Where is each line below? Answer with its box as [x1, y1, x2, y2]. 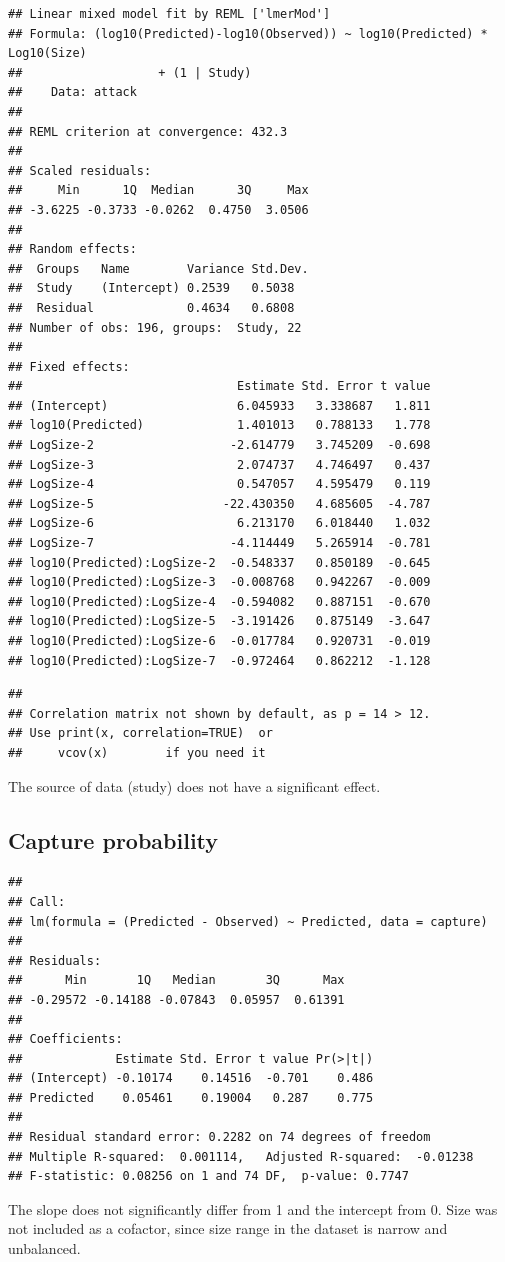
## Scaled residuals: [8, 163, 152, 178]
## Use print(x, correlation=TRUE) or [8, 726, 273, 741]
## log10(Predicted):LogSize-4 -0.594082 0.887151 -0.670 [8, 594, 431, 609]
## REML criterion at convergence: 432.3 [8, 124, 288, 139]
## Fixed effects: [8, 359, 130, 374]
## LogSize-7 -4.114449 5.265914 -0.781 [8, 536, 431, 551]
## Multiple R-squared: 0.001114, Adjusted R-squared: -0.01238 [8, 1149, 474, 1164]
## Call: [8, 894, 66, 909]
